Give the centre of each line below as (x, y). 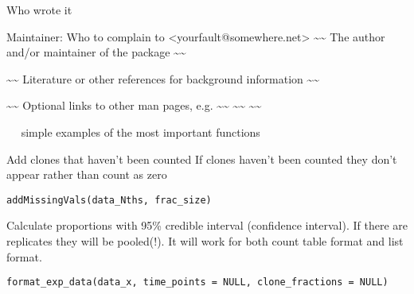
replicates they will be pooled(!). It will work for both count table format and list (205, 241)
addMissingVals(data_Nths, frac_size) (109, 200)
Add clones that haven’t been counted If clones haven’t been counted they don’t (202, 159)
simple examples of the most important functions (141, 132)
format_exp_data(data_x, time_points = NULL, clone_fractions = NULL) (197, 282)
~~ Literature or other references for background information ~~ (163, 78)
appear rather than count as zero (87, 174)
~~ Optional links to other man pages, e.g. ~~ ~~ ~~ (134, 105)
